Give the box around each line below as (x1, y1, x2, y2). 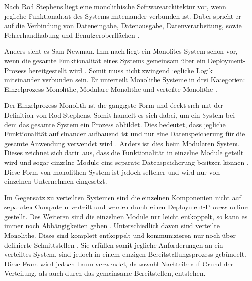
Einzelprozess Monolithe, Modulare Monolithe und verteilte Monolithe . (4, 84, 217, 94)
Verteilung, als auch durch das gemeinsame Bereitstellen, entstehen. (4, 268, 205, 278)
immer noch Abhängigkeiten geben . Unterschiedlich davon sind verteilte (4, 221, 220, 231)
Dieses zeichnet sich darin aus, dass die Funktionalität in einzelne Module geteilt (4, 148, 244, 158)
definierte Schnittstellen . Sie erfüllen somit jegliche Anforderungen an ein (4, 239, 223, 250)
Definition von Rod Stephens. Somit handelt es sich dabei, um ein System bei (4, 109, 235, 119)
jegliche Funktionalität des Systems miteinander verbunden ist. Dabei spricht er (4, 11, 241, 21)
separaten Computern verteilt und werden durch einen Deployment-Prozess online (4, 202, 248, 212)
